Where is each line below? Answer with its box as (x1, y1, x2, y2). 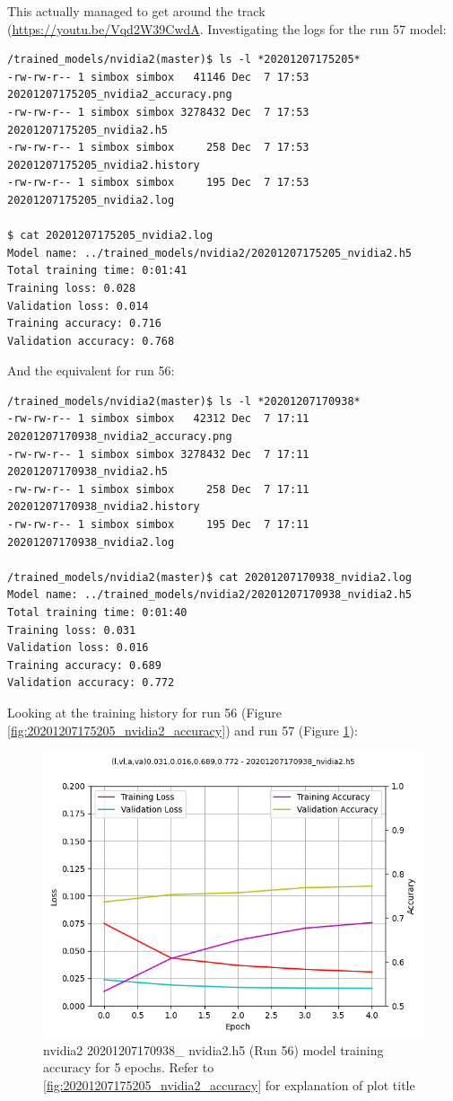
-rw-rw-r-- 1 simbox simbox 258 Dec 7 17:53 (7, 141, 309, 154)
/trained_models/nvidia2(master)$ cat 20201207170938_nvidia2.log (7, 570, 413, 584)
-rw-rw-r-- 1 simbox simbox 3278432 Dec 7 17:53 (7, 105, 309, 119)
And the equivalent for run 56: (7, 361, 175, 380)
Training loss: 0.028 (7, 281, 136, 295)
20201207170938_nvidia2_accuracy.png (7, 430, 232, 444)
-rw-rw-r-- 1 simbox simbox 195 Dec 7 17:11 (7, 518, 309, 532)
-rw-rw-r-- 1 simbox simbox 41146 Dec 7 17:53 (7, 70, 309, 84)
